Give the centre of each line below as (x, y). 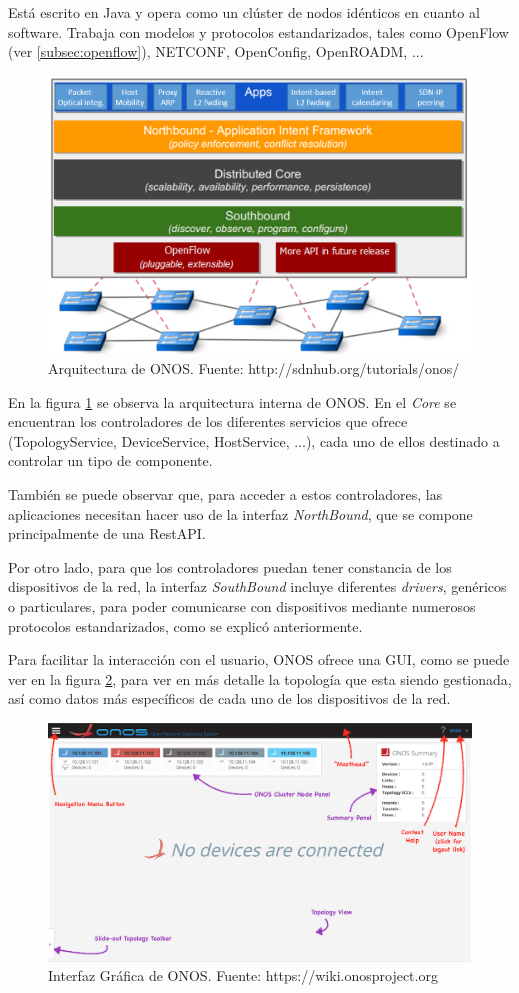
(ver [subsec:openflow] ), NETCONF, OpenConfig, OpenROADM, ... (216, 51)
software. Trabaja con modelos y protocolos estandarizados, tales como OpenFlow (258, 31)
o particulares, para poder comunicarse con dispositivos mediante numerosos (242, 605)
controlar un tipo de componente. (110, 460)
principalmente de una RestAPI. (107, 533)
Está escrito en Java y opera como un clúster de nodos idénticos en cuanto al (244, 12)
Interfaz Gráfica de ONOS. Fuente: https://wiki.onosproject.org (243, 975)
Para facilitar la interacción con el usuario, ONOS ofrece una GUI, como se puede (259, 659)
